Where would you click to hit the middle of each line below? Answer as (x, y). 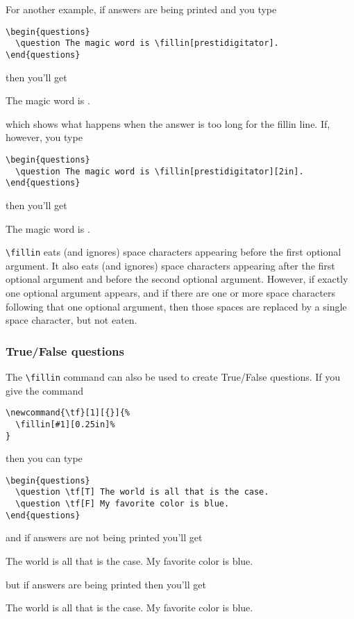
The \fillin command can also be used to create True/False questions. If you (173, 376)
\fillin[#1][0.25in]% (65, 424)
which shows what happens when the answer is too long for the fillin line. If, (168, 123)
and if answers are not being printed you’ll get (104, 537)
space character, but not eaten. (71, 320)
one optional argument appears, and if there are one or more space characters (170, 292)
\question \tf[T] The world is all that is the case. (142, 492)
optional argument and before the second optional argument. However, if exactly (177, 279)
